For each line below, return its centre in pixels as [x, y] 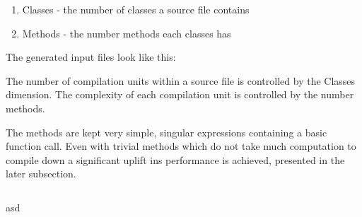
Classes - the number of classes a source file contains [136, 9]
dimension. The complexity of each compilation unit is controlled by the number [180, 94]
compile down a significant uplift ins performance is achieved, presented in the [175, 159]
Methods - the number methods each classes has [127, 33]
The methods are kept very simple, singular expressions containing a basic [167, 132]
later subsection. [41, 174]
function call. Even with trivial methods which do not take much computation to [181, 146]
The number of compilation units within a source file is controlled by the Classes [181, 80]
